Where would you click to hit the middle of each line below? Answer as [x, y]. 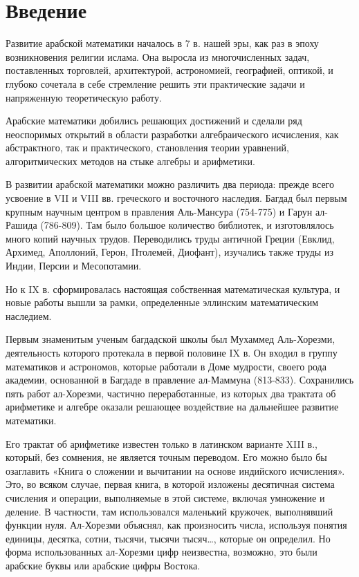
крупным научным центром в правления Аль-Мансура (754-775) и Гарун [159, 211]
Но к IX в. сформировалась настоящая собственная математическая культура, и [173, 288]
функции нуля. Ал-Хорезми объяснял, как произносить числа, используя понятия [176, 525]
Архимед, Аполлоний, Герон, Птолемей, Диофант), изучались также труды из [169, 252]
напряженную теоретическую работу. [84, 97]
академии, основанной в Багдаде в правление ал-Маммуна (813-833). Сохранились [180, 380]
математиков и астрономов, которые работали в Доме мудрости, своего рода [166, 366]
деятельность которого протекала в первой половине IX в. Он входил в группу [172, 352]
